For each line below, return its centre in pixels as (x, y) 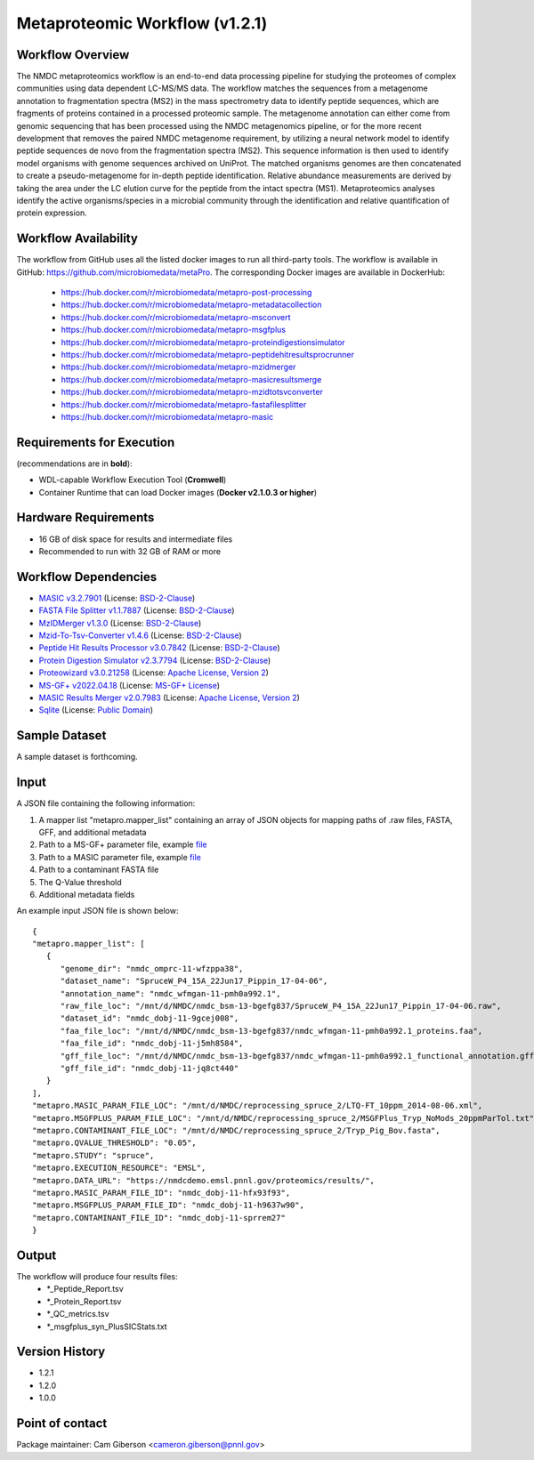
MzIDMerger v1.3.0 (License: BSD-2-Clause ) (120, 623)
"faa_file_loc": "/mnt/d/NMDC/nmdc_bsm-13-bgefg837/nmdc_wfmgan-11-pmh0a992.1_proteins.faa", (271, 1031)
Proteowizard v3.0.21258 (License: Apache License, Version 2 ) (154, 673)
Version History (61, 1352)
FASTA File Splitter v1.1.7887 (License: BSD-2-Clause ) (137, 610)
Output (36, 1255)
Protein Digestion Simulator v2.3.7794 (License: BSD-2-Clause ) (155, 660)
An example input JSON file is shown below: (97, 911)
